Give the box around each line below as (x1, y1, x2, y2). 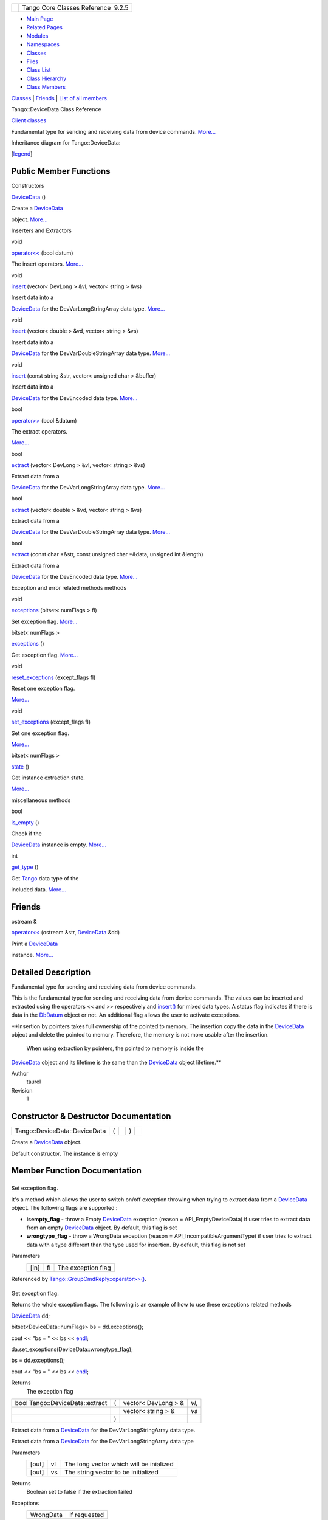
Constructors (11, 182, 44, 190)
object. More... (11, 216, 48, 223)
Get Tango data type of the (11, 874, 79, 882)
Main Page (26, 15, 53, 22)
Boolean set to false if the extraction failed (26, 1488, 133, 1496)
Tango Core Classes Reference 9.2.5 (22, 4, 129, 12)
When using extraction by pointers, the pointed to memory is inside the (26, 1045, 205, 1052)
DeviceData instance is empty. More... (11, 841, 106, 848)
